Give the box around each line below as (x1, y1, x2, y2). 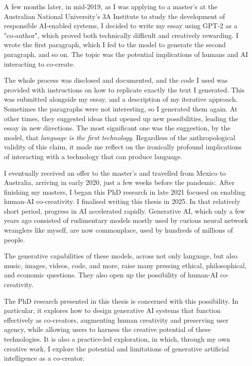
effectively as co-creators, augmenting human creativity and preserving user (4, 314, 229, 325)
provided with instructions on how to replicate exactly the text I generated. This (4, 84, 245, 94)
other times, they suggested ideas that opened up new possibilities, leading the (4, 113, 238, 123)
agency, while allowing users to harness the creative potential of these (4, 324, 211, 334)
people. (4, 234, 25, 244)
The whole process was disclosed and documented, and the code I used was (4, 75, 228, 85)
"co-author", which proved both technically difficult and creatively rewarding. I (4, 30, 239, 40)
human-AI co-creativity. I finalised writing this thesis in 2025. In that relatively (4, 196, 240, 206)
